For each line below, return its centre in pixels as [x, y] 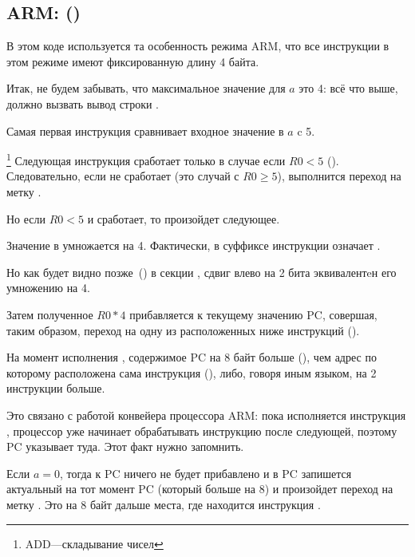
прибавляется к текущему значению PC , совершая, [253, 314]
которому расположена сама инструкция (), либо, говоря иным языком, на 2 [192, 372]
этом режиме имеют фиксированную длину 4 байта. [133, 61]
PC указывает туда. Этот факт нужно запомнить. [125, 446]
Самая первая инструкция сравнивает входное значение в [145, 130]
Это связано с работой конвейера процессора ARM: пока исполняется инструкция [206, 415]
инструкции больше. [56, 388]
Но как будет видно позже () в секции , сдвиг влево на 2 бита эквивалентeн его [202, 272]
